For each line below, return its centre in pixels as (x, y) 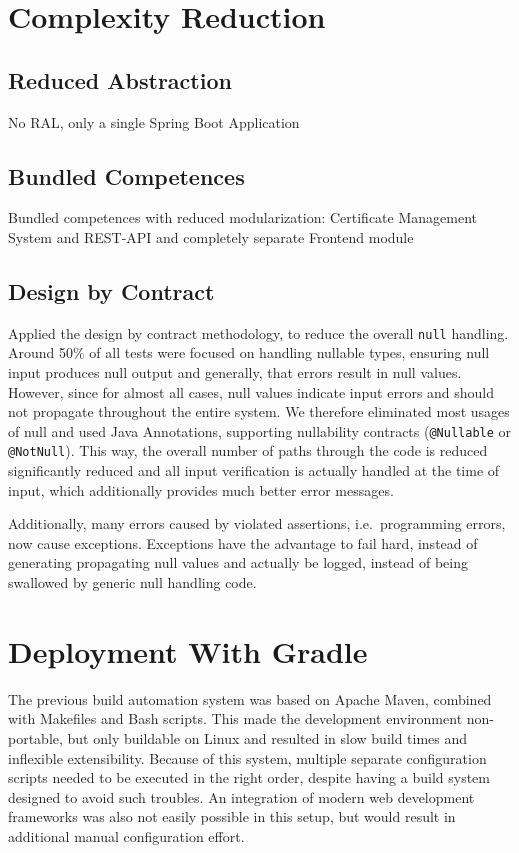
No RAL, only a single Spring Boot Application (154, 121)
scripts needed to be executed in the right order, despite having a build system (249, 777)
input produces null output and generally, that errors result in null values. (235, 372)
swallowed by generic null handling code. (132, 582)
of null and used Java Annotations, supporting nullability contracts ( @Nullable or (260, 430)
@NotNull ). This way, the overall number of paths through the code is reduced (248, 450)
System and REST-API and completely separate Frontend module (211, 236)
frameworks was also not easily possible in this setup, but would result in (232, 816)
